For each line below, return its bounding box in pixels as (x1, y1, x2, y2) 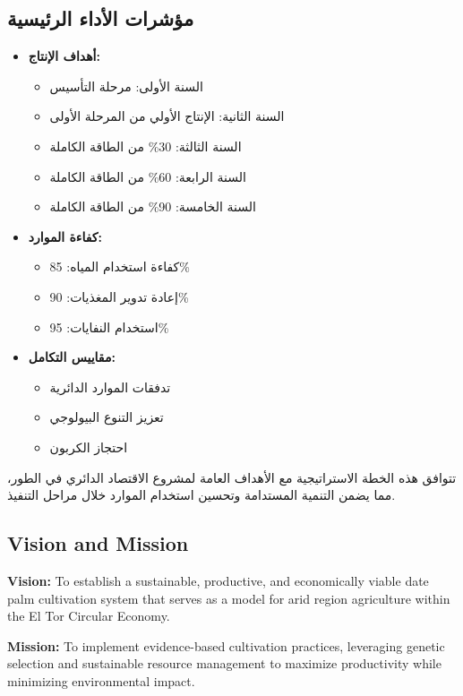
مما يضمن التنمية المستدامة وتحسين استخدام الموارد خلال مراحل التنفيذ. (7, 485, 396, 504)
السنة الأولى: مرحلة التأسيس (49, 76, 203, 95)
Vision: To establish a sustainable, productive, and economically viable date (7, 571, 429, 589)
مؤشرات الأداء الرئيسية (7, 4, 194, 32)
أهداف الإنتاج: (28, 47, 100, 65)
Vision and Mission (7, 529, 189, 557)
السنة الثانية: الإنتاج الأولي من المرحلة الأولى (49, 107, 285, 125)
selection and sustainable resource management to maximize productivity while (7, 654, 442, 673)
